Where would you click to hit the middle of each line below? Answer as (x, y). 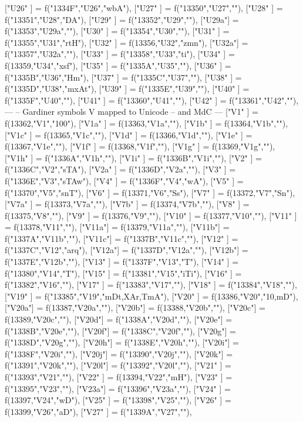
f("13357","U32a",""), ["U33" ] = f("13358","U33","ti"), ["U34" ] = (120, 54)
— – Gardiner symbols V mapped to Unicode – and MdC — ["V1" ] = (132, 112)
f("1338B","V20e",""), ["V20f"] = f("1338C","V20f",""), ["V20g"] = (120, 330)
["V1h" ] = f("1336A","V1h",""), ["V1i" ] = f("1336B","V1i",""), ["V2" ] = (133, 157)
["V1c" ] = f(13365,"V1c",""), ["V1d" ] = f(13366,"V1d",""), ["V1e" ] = (129, 134)
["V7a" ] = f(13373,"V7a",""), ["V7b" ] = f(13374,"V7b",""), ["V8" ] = (127, 204)
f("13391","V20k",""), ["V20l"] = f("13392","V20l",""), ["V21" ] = (118, 365)
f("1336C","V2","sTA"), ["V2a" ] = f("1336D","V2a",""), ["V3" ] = (120, 169)
